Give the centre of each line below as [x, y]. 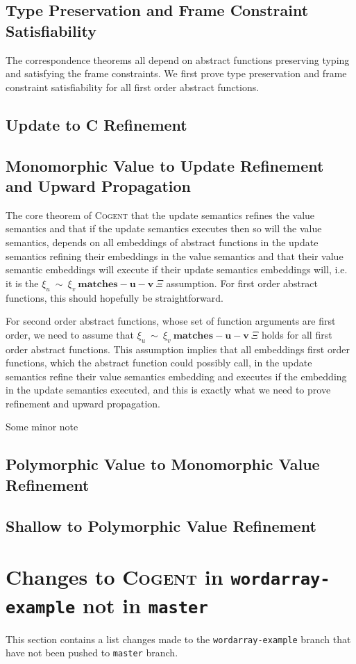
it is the [22, 283]
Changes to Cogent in [115, 577]
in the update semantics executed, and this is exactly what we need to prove [168, 390]
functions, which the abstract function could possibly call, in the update [159, 363]
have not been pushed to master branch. [92, 653]
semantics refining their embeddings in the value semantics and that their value [175, 256]
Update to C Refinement [96, 124]
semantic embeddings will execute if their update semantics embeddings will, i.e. [177, 269]
